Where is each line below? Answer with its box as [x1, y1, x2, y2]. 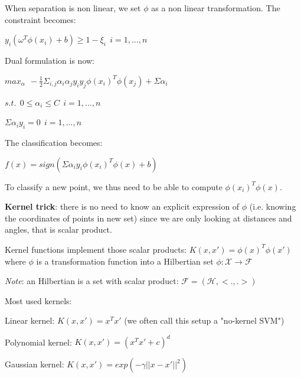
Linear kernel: [5, 314, 55, 327]
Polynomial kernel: [5, 335, 72, 348]
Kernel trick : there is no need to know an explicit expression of [5, 200, 240, 213]
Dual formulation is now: [5, 54, 94, 67]
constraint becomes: [5, 13, 76, 25]
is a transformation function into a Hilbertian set [36, 255, 214, 267]
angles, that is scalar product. [5, 223, 112, 236]
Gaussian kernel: [5, 358, 64, 370]
